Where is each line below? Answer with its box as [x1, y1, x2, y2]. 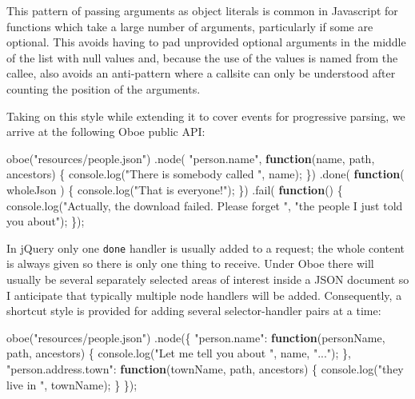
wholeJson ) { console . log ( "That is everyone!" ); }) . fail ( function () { [6, 181, 343, 198]
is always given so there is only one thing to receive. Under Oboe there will [6, 255, 374, 272]
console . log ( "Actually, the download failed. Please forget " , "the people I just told [6, 197, 403, 213]
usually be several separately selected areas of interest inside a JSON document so [6, 270, 409, 287]
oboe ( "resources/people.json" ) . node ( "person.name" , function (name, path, [6, 150, 375, 166]
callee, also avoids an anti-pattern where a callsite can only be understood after [6, 65, 396, 82]
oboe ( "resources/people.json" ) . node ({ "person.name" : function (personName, [6, 329, 385, 345]
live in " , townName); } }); [6, 376, 138, 393]
